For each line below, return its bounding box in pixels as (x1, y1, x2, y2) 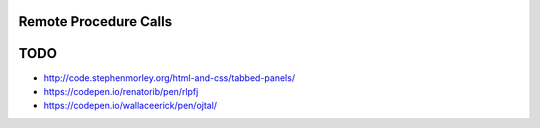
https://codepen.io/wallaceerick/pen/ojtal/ (43, 100, 218, 112)
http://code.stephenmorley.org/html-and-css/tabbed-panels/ (43, 71, 295, 84)
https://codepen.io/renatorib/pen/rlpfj (43, 85, 199, 97)
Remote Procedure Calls (18, 13, 173, 30)
